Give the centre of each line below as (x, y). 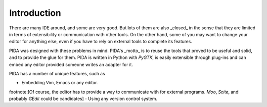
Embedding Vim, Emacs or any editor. (60, 83)
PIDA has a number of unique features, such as (57, 73)
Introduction (35, 13)
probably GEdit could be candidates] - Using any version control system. (83, 99)
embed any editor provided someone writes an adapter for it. (71, 64)
